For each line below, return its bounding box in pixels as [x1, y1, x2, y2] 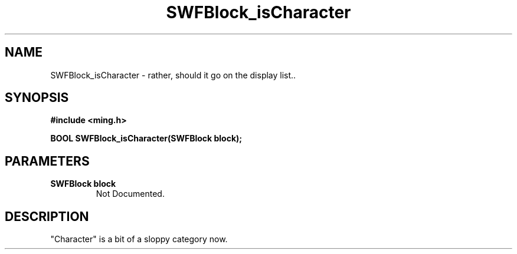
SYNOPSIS [5, 90, 69, 105]
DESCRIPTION [5, 209, 89, 224]
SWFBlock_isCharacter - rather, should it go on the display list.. [50, 70, 296, 80]
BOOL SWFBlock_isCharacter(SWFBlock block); [50, 133, 243, 144]
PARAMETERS [5, 153, 90, 169]
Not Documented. [96, 189, 165, 199]
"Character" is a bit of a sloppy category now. [50, 234, 228, 245]
